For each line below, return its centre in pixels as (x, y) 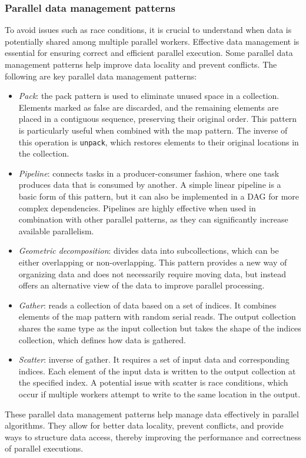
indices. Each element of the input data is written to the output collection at (157, 371)
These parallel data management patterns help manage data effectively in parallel (152, 414)
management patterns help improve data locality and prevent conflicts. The (141, 64)
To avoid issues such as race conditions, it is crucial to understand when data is (148, 30)
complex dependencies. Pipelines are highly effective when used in (137, 208)
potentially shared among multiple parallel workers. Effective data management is (152, 41)
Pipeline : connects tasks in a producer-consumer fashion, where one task (149, 173)
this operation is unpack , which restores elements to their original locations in (159, 142)
